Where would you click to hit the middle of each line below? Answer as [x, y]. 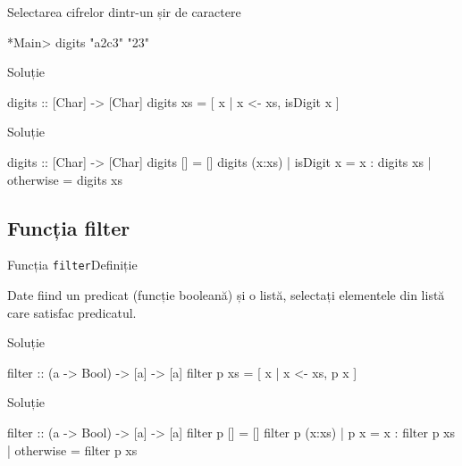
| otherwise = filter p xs [72, 449]
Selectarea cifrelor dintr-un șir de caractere [124, 12]
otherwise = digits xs [65, 179]
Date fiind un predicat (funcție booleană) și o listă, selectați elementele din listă [226, 295]
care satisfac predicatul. [72, 312]
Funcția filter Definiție [72, 265]
